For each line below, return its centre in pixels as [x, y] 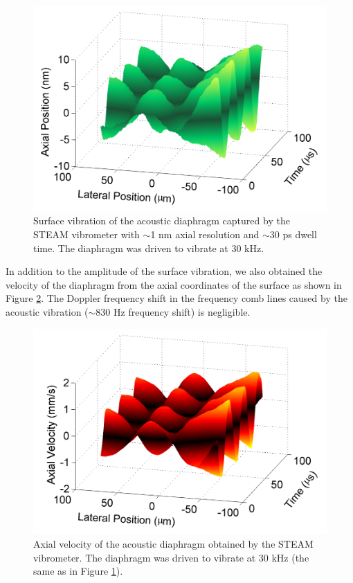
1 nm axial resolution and [205, 234]
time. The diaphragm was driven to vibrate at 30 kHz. [149, 248]
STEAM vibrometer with [87, 234]
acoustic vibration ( [47, 311]
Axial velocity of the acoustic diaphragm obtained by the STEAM [173, 543]
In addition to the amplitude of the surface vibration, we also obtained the [164, 271]
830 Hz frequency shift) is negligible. [173, 311]
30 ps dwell [293, 234]
